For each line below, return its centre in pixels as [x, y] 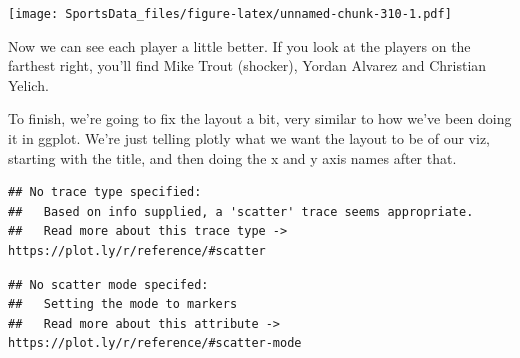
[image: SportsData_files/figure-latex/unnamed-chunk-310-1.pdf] [230, 14]
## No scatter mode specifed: [108, 284]
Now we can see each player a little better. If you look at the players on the [239, 45]
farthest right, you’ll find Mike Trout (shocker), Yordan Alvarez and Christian [247, 65]
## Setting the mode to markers [123, 304]
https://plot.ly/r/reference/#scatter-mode [155, 343]
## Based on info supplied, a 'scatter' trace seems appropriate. [241, 211]
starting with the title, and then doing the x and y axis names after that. [232, 157]
